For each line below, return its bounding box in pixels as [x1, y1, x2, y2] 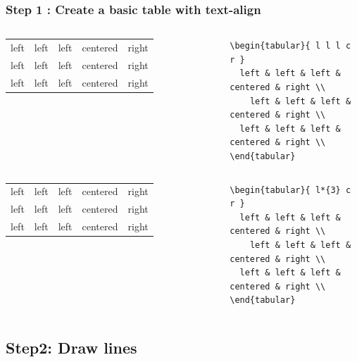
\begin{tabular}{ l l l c [230, 41, 351, 51]
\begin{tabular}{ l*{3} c [230, 185, 351, 195]
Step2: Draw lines [6, 337, 137, 358]
